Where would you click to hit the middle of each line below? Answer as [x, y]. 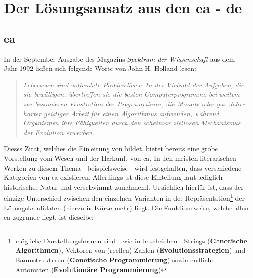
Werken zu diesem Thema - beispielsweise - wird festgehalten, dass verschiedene [123, 167]
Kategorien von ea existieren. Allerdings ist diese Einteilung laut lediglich [113, 177]
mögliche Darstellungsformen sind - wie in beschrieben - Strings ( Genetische [131, 240]
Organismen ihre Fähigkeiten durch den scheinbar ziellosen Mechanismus [132, 123]
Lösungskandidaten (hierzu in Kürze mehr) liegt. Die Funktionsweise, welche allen [126, 207]
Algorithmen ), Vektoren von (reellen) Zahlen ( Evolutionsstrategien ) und [130, 250]
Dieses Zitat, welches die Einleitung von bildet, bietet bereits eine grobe [111, 148]
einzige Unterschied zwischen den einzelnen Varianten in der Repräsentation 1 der [124, 197]
